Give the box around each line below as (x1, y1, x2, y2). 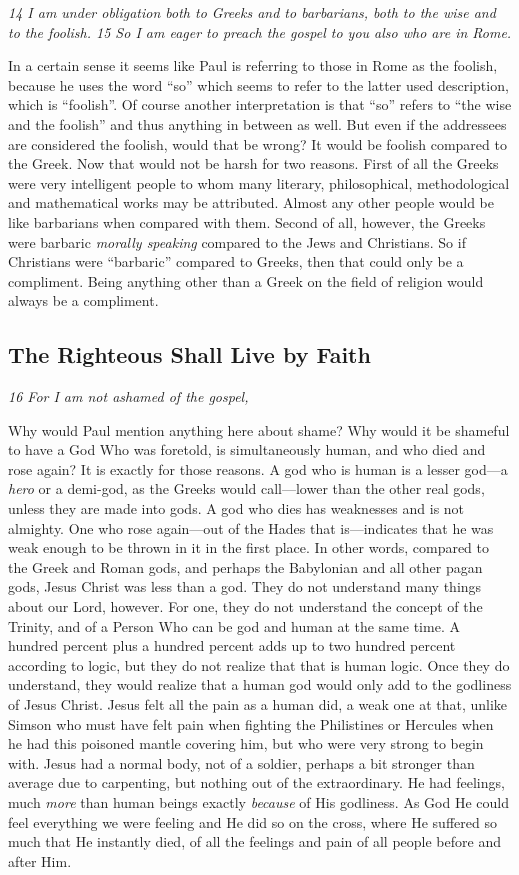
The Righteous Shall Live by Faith (8, 339, 371, 370)
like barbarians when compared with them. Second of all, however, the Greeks (8, 211, 486, 232)
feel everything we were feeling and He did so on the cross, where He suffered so (8, 811, 497, 832)
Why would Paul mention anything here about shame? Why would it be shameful (8, 419, 510, 440)
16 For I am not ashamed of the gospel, (8, 386, 249, 407)
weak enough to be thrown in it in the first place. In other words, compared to (8, 537, 490, 558)
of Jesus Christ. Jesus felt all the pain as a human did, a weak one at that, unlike (8, 694, 508, 715)
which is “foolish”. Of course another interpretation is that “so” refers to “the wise (8, 94, 512, 115)
